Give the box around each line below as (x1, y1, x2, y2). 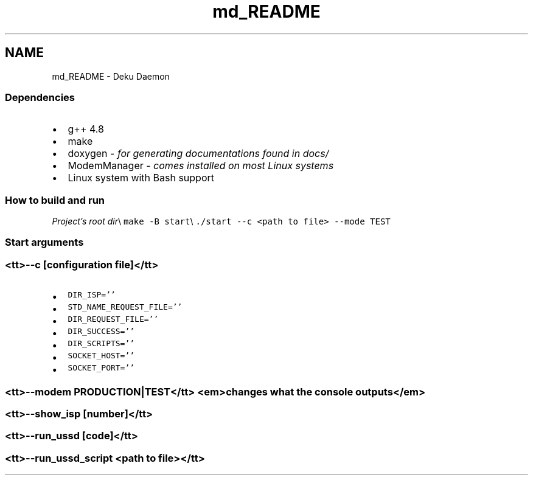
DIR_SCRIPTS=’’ (68, 339, 135, 349)
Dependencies (5, 91, 75, 103)
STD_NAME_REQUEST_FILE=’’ (68, 302, 183, 312)
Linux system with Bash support (68, 172, 215, 184)
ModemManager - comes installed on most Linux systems (68, 159, 334, 172)
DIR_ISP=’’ (68, 290, 116, 300)
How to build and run (5, 193, 105, 206)
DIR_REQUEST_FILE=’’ (68, 315, 159, 324)
